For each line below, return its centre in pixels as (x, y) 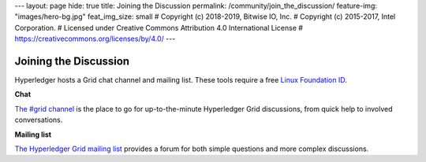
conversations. (39, 120)
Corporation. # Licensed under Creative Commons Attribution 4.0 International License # (159, 28)
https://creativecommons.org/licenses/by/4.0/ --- (95, 39)
